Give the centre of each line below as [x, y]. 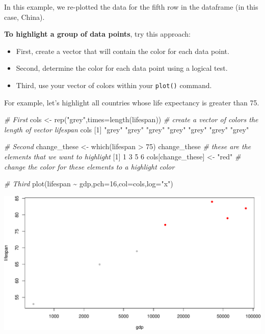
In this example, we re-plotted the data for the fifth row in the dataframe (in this [131, 7]
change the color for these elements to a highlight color [89, 166]
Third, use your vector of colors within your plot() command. [114, 85]
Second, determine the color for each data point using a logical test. [122, 68]
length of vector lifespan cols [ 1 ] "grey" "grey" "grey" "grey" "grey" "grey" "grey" [127, 129]
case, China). [24, 17]
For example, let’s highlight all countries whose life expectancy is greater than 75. [132, 102]
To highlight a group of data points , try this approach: [97, 34]
